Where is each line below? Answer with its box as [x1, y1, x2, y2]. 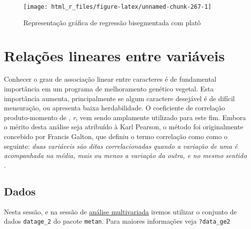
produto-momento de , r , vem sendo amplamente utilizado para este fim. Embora [4, 112, 246, 122]
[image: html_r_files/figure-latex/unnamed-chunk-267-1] [23, 3, 212, 10]
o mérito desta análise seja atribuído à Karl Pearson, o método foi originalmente [4, 122, 243, 132]
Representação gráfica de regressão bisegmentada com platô [23, 17, 201, 27]
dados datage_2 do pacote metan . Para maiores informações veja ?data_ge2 [4, 216, 231, 226]
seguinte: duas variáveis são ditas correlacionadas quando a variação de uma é [4, 141, 238, 151]
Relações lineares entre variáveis [4, 46, 225, 66]
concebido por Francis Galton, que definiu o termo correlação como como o [4, 131, 228, 141]
